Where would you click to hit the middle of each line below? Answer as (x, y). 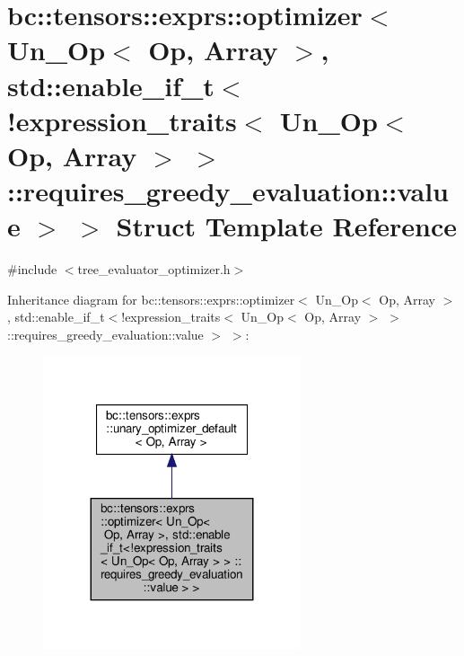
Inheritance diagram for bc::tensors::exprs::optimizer (151, 299)
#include (32, 269)
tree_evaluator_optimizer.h (154, 269)
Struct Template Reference (286, 226)
